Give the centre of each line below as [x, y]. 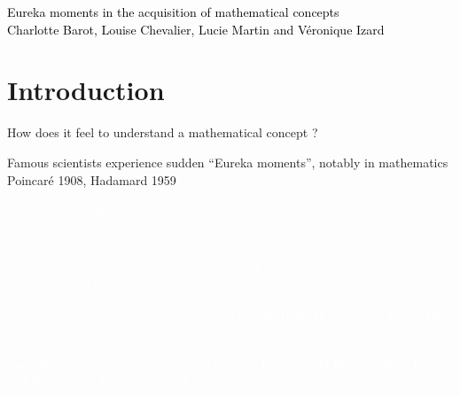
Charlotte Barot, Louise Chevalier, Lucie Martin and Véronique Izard [196, 29]
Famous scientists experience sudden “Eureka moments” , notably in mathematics [228, 162]
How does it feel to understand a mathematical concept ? [163, 132]
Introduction [86, 90]
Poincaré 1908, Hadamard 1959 [92, 179]
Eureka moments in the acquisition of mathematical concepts [173, 12]
